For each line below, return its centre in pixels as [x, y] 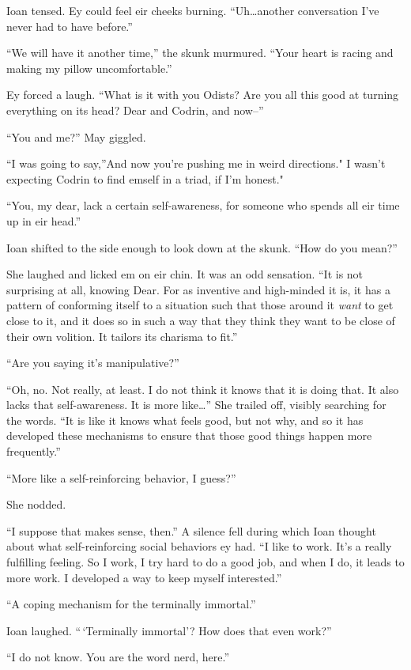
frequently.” [34, 451]
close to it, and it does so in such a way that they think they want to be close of [201, 320]
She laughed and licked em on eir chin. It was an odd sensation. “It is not [185, 274]
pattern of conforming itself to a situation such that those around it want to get [200, 305]
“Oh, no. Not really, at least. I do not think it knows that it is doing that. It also [203, 389]
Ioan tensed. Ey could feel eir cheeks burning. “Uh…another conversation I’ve [193, 10]
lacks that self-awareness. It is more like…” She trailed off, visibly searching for [196, 405]
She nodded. [36, 504]
